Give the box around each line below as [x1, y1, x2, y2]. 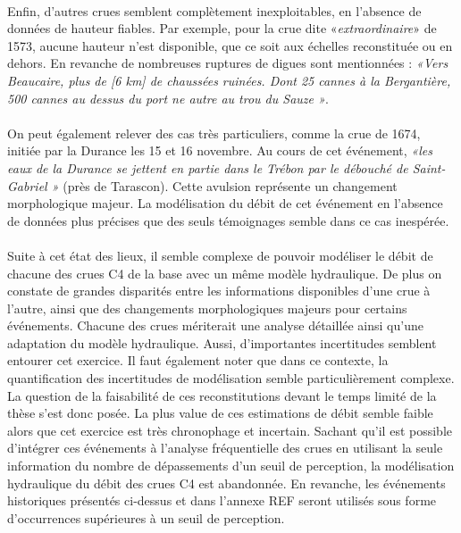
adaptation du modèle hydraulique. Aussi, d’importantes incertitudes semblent [7, 333, 437, 352]
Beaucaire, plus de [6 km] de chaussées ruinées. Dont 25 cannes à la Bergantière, [7, 71, 451, 89]
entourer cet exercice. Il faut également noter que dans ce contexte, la [7, 351, 389, 370]
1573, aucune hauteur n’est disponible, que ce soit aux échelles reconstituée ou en [7, 36, 453, 54]
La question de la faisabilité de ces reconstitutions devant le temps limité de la [7, 386, 437, 404]
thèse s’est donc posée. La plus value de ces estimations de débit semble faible [7, 404, 433, 422]
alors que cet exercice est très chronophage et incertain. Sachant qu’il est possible [7, 421, 452, 439]
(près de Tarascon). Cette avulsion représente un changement [63, 176, 398, 195]
